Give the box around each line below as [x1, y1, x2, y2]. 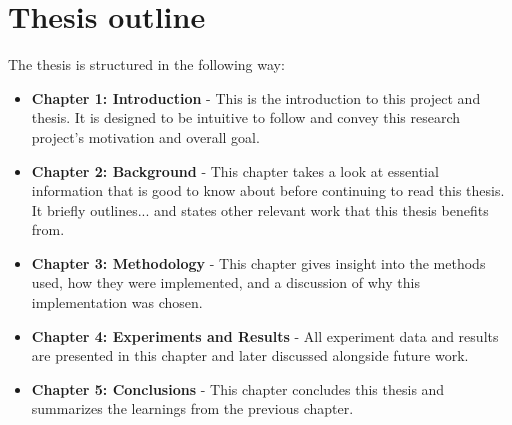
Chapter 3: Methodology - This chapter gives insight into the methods [31, 252, 486, 273]
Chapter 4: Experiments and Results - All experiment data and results [31, 325, 499, 346]
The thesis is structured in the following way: [8, 54, 285, 75]
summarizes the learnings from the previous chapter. [31, 398, 354, 419]
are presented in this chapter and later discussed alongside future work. [31, 345, 469, 366]
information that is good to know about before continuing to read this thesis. [31, 180, 505, 201]
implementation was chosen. [31, 292, 203, 313]
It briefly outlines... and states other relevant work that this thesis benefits [31, 199, 489, 220]
